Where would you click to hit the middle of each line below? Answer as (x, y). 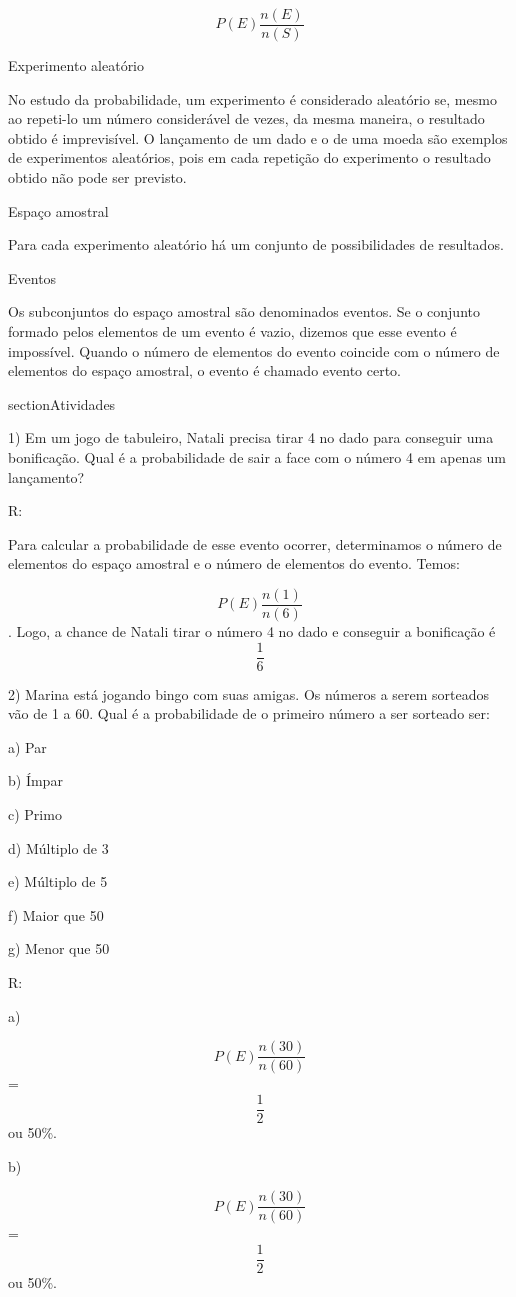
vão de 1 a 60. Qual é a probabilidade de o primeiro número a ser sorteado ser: (249, 713)
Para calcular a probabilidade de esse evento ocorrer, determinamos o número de (255, 543)
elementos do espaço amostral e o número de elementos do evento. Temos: (234, 563)
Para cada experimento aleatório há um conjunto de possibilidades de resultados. (256, 244)
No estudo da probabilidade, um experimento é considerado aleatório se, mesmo (252, 98)
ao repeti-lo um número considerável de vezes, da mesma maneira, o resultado (246, 118)
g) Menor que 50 (59, 948)
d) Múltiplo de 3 (58, 847)
